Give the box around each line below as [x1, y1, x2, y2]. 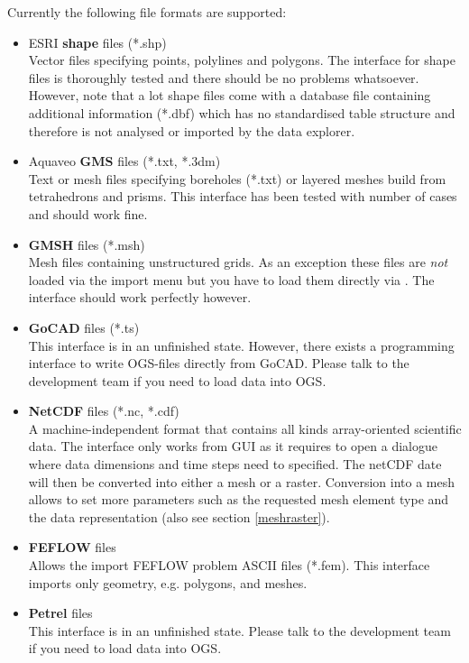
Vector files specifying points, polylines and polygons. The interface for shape [28, 51, 455, 69]
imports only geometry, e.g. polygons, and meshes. [28, 573, 308, 592]
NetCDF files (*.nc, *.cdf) [28, 401, 179, 420]
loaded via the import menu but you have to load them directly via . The [28, 270, 435, 289]
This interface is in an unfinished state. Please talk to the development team [28, 621, 451, 640]
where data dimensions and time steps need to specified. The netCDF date [28, 455, 442, 474]
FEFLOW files [28, 538, 116, 557]
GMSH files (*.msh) [28, 235, 145, 253]
